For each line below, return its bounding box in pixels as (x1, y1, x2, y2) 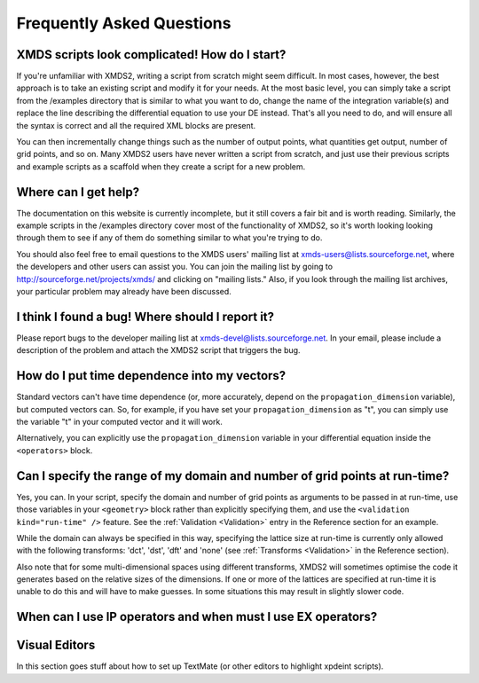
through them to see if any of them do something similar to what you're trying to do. (16, 232, 323, 243)
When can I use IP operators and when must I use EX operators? (16, 609, 378, 624)
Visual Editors (16, 638, 96, 653)
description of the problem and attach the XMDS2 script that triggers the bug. (16, 345, 301, 356)
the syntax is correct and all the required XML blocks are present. (16, 120, 256, 130)
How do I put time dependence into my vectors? (16, 368, 287, 383)
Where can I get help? (16, 184, 140, 200)
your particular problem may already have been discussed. (16, 287, 232, 297)
